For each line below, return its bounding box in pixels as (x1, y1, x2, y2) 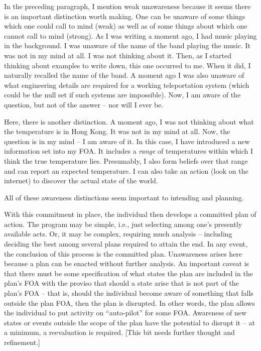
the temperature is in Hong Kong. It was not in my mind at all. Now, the (4, 126, 230, 137)
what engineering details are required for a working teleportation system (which (4, 79, 249, 90)
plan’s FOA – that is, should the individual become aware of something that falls (4, 288, 253, 298)
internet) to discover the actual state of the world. (4, 175, 158, 186)
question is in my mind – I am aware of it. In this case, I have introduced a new (4, 136, 250, 146)
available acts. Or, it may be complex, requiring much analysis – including (4, 228, 232, 239)
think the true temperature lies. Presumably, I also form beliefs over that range (4, 155, 248, 166)
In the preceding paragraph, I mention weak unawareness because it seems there (4, 1, 251, 11)
